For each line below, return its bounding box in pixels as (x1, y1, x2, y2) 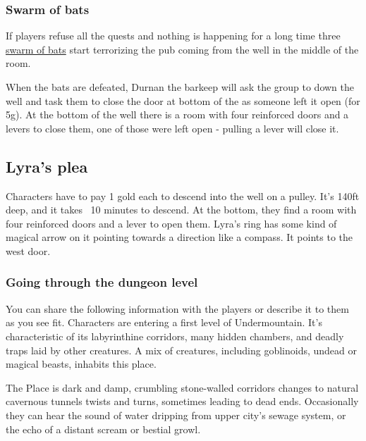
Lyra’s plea (6, 155, 88, 177)
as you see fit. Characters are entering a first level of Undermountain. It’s (6, 315, 322, 330)
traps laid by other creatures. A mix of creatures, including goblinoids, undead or (6, 342, 358, 357)
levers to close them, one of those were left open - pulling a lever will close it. (6, 120, 339, 135)
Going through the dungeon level (6, 273, 198, 291)
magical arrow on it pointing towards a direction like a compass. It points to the (6, 230, 353, 244)
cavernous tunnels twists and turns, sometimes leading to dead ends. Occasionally (6, 394, 359, 409)
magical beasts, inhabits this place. (6, 356, 157, 371)
